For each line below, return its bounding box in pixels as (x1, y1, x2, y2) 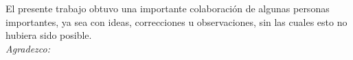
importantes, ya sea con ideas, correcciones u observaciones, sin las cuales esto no (5, 14, 348, 29)
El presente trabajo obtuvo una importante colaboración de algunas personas (5, 1, 330, 15)
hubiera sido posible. (5, 28, 92, 42)
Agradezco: (5, 41, 50, 55)
